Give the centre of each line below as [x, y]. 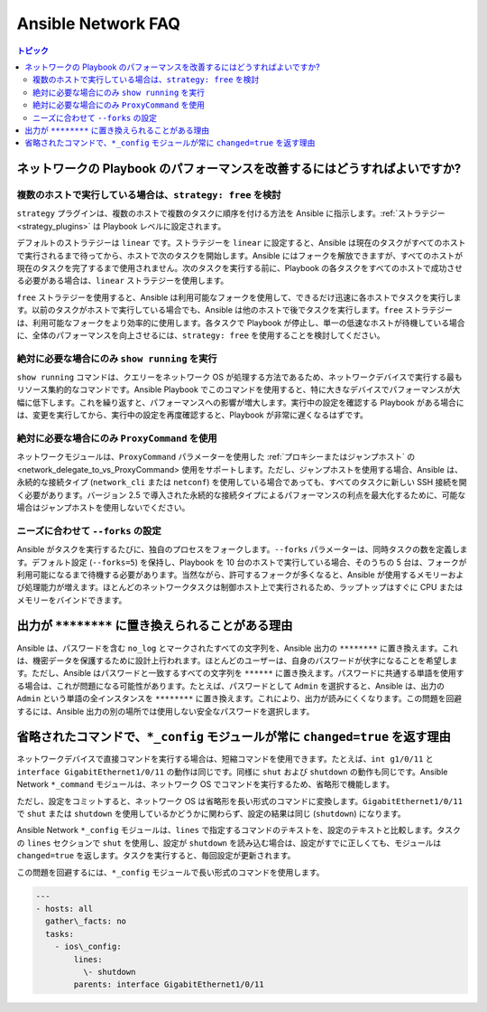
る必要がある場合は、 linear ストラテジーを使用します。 [123, 281]
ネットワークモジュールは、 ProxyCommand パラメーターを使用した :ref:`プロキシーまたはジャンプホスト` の [216, 457]
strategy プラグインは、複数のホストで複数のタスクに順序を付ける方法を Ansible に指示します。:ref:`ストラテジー [231, 213]
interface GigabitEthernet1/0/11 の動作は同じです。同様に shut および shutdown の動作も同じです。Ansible [232, 772]
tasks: [60, 934]
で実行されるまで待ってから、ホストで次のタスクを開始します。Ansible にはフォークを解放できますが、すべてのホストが [240, 255]
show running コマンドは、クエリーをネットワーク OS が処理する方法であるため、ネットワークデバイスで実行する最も [240, 377]
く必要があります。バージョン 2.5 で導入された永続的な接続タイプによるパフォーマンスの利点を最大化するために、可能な [241, 495]
